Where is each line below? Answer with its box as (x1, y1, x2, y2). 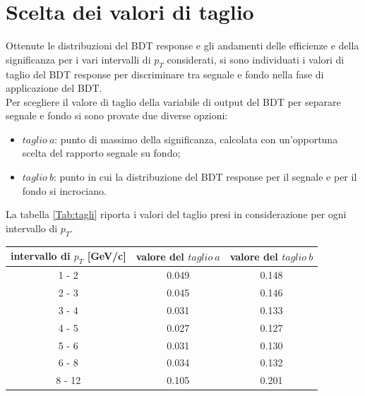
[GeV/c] (87, 248, 126, 263)
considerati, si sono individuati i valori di (167, 52, 345, 66)
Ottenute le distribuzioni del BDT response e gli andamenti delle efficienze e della (6, 38, 359, 53)
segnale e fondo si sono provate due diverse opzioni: (6, 108, 228, 123)
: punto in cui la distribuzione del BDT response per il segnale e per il (53, 169, 357, 184)
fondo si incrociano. (22, 183, 107, 198)
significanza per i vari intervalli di (6, 52, 151, 66)
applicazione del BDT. (6, 80, 102, 95)
